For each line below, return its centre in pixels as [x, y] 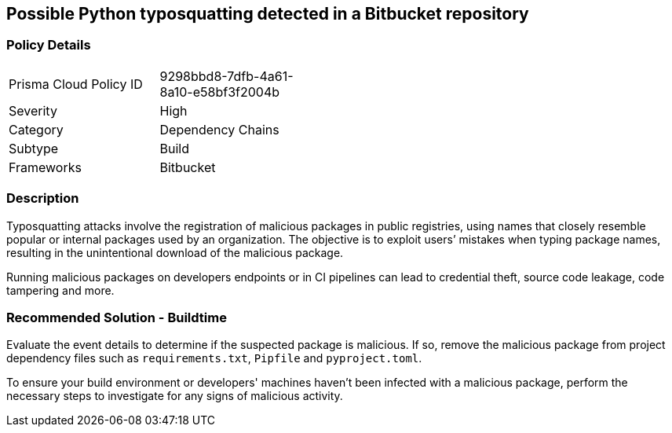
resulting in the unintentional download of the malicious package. [175, 252]
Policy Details [49, 45]
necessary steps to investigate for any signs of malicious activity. [175, 396]
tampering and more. [60, 290]
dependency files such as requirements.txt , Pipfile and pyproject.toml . [214, 358]
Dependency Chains [219, 129]
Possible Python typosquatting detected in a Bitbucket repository [268, 14]
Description [43, 198]
